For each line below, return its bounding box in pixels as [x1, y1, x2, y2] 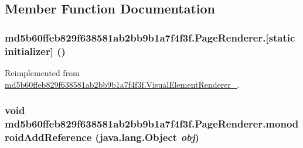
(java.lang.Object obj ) [95, 129, 199, 144]
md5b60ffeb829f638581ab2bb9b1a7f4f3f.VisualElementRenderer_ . [5, 78, 240, 90]
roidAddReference [5, 129, 92, 144]
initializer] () [5, 43, 66, 58]
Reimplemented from [5, 66, 80, 78]
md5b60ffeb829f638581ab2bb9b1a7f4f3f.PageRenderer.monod [5, 116, 299, 130]
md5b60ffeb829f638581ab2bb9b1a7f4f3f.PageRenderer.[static [5, 30, 295, 44]
